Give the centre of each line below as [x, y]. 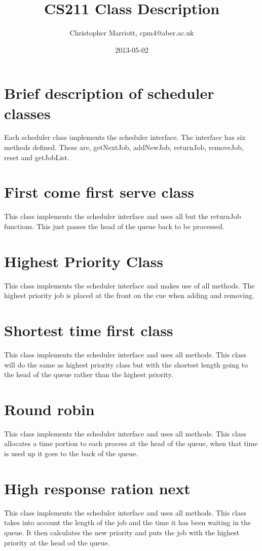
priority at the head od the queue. [57, 542]
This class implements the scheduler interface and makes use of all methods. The [129, 285]
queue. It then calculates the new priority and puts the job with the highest [122, 532]
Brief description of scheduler [109, 93]
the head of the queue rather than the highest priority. [89, 374]
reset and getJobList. [37, 157]
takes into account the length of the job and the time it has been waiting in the [128, 522]
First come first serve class [99, 192]
